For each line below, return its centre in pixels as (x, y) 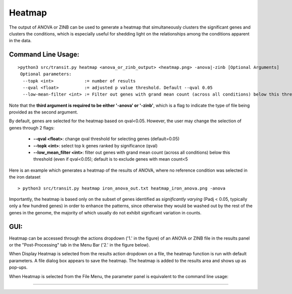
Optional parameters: (46, 74)
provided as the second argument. (44, 112)
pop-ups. (18, 267)
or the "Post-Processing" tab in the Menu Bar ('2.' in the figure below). (80, 245)
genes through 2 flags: (32, 128)
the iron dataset (25, 177)
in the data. (20, 41)
